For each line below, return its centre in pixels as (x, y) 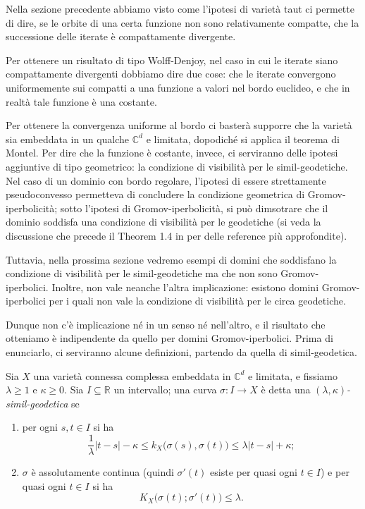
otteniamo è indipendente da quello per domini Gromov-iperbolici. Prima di (169, 338)
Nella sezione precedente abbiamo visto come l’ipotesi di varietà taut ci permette (180, 8)
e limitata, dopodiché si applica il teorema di (243, 139)
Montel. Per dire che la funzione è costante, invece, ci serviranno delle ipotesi (172, 153)
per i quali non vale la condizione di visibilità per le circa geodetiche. (197, 301)
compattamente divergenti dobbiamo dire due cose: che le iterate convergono (171, 74)
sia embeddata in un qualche (68, 139)
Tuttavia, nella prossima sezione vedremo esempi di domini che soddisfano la (171, 259)
